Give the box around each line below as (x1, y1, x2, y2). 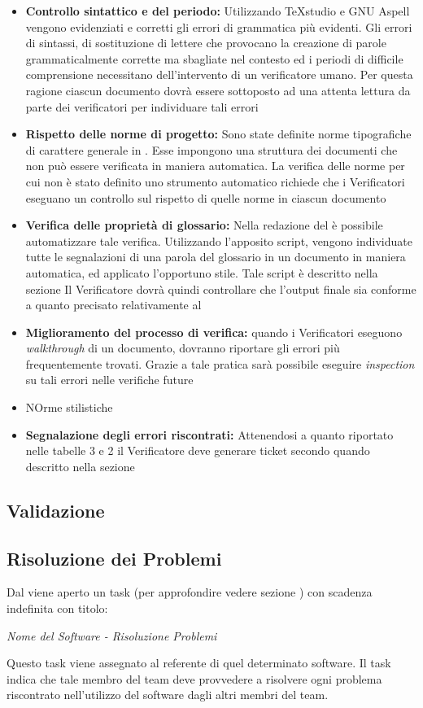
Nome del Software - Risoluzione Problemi (7, 627, 217, 644)
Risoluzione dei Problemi (7, 545, 222, 570)
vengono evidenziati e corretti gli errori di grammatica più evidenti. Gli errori (25, 18, 412, 35)
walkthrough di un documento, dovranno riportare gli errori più (25, 339, 340, 356)
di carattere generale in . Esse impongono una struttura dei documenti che (25, 141, 398, 158)
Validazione (7, 497, 105, 522)
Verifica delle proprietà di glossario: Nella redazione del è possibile (25, 216, 383, 234)
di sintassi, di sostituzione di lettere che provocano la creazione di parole (25, 34, 386, 51)
